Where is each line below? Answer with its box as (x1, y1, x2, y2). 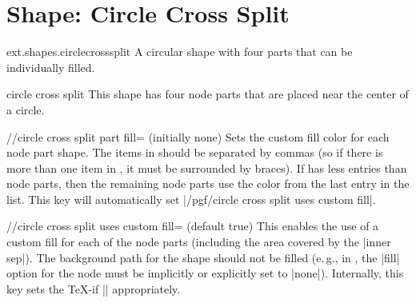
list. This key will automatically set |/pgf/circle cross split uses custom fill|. (6, 190, 376, 207)
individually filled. (6, 58, 95, 75)
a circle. (6, 101, 45, 118)
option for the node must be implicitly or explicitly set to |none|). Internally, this (6, 265, 404, 281)
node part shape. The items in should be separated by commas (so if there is (6, 144, 383, 161)
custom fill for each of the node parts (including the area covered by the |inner (6, 233, 391, 250)
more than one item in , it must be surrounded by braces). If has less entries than (6, 159, 407, 176)
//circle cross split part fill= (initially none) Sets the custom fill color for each (6, 128, 390, 145)
